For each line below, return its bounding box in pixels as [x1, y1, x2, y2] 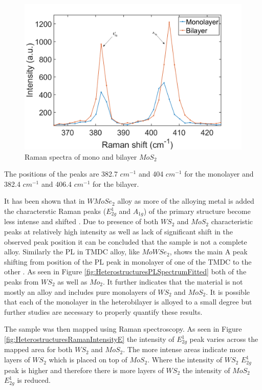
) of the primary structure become [143, 206, 251, 216]
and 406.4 [41, 178, 72, 189]
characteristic [211, 216, 253, 227]
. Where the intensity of [147, 354, 223, 365]
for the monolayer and [184, 168, 254, 179]
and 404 [138, 168, 164, 179]
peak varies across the [189, 334, 258, 344]
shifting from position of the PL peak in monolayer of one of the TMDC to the [4, 256, 252, 267]
